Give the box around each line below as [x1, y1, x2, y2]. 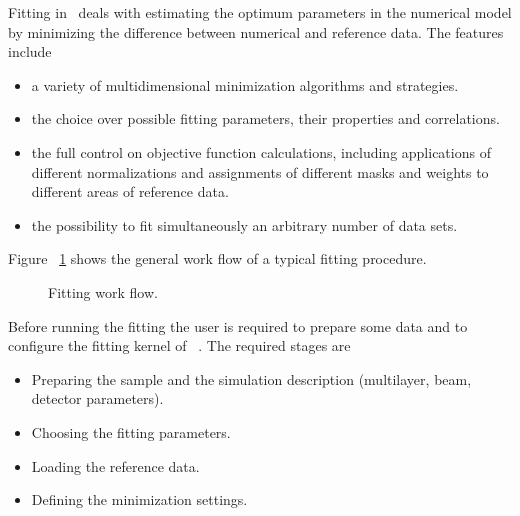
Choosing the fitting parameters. [31, 421, 231, 442]
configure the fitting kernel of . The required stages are [8, 335, 351, 356]
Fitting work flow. [48, 281, 158, 302]
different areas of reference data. [31, 181, 229, 202]
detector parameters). [31, 388, 164, 409]
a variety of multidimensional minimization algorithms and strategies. [31, 74, 459, 95]
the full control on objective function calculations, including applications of [31, 141, 491, 162]
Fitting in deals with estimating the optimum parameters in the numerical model [8, 2, 512, 22]
